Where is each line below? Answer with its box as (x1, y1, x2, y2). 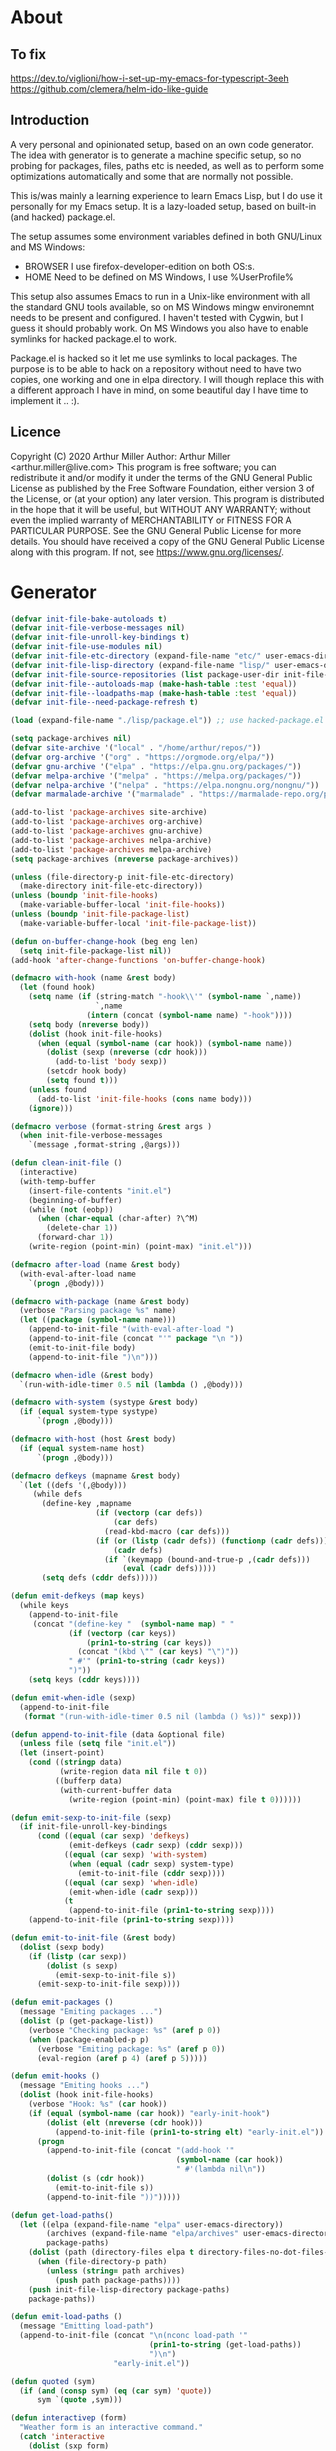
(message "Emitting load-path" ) (19, 2321, 155, 2331)
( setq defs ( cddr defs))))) (41, 1573, 159, 1583)
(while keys (19, 1601, 70, 1611)
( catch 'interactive (19, 2432, 105, 2442)
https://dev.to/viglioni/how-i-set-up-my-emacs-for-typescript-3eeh (10, 72, 289, 84)
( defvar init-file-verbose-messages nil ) (10, 623, 186, 633)
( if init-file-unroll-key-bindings (19, 1822, 168, 1832)
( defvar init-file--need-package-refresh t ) (10, 697, 199, 708)
